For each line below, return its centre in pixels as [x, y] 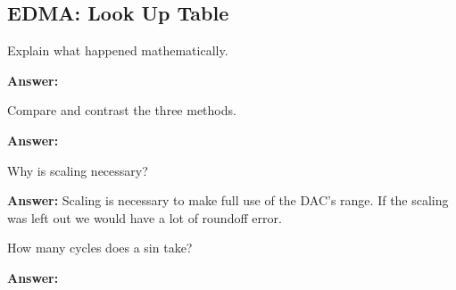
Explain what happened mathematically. [118, 50]
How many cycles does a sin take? [100, 248]
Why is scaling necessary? [78, 170]
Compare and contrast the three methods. [122, 110]
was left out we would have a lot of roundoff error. [145, 217]
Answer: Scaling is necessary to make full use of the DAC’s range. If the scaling [228, 200]
